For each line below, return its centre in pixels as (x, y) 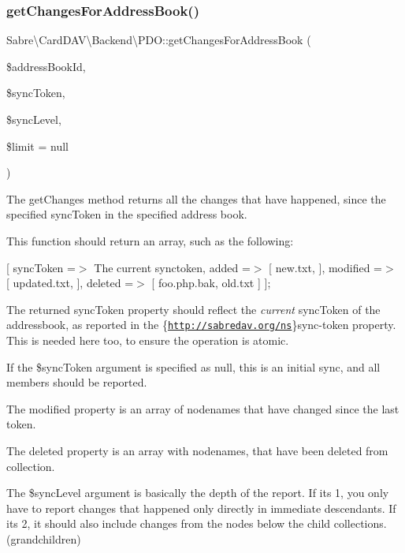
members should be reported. (77, 382)
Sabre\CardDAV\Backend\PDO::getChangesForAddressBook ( (159, 40)
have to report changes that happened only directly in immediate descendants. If (201, 508)
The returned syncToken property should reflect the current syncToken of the (193, 309)
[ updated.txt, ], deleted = (70, 283)
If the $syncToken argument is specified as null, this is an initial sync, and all (193, 366)
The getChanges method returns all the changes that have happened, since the (196, 198)
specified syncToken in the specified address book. (127, 214)
